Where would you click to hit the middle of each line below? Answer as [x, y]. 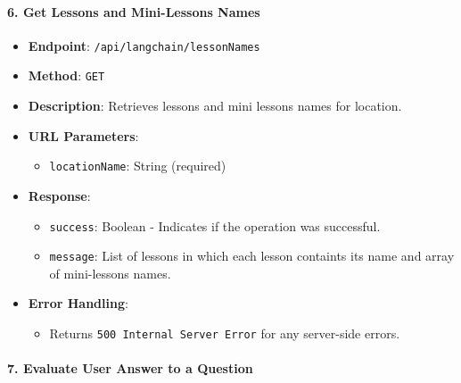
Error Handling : [78, 303]
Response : [59, 195]
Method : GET [66, 75]
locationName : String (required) [138, 166]
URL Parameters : [83, 135]
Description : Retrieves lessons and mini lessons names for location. [215, 106]
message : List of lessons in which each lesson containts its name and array [252, 256]
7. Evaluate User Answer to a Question [130, 368]
